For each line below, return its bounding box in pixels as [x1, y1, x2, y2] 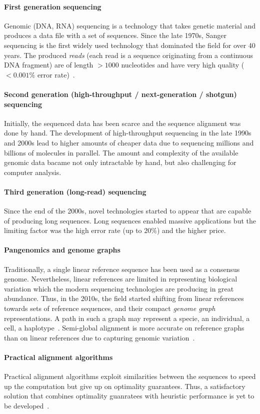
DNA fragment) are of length [4, 59, 93, 70]
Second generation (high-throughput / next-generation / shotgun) [4, 88, 237, 99]
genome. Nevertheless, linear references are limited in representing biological [4, 273, 237, 284]
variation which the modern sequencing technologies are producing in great [4, 283, 234, 293]
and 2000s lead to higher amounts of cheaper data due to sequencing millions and [4, 137, 254, 147]
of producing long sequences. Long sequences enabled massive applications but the [4, 215, 256, 225]
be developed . [4, 400, 49, 411]
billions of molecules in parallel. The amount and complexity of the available [4, 147, 238, 157]
